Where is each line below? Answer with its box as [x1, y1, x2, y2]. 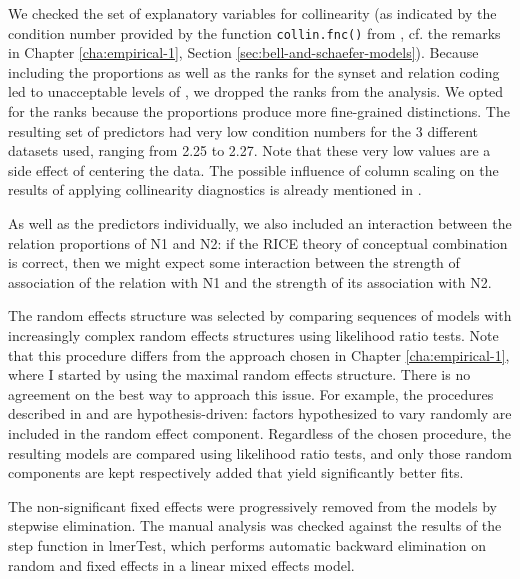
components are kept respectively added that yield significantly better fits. [8, 462, 464, 483]
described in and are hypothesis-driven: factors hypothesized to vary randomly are [8, 403, 512, 424]
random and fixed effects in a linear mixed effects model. [8, 554, 355, 575]
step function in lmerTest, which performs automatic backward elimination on [8, 534, 486, 555]
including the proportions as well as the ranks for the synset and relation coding [8, 61, 500, 82]
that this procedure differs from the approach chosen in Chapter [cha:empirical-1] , [8, 344, 510, 365]
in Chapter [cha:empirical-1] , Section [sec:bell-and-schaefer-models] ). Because [8, 42, 479, 63]
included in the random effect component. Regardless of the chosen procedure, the [8, 422, 512, 443]
